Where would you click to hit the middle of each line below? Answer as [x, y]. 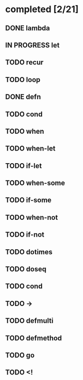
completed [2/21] [42, 9]
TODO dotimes [29, 252]
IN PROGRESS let [32, 45]
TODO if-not [25, 235]
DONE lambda [28, 28]
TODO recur [25, 63]
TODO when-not [32, 217]
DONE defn [23, 97]
